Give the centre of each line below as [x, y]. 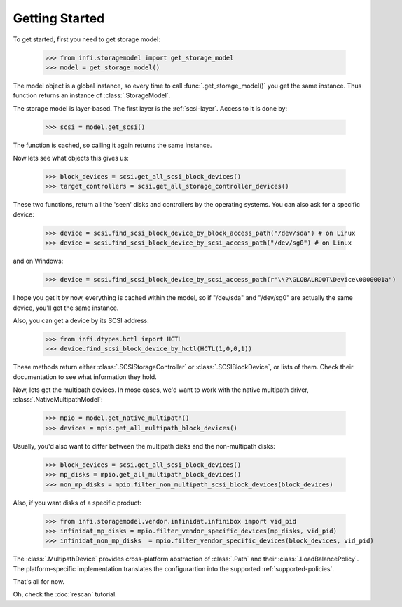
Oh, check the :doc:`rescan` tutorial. [65, 594]
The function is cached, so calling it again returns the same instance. [112, 145]
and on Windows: [38, 261]
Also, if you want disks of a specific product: [77, 503]
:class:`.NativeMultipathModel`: [58, 400]
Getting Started [59, 18]
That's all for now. [39, 582]
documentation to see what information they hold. [85, 377]
